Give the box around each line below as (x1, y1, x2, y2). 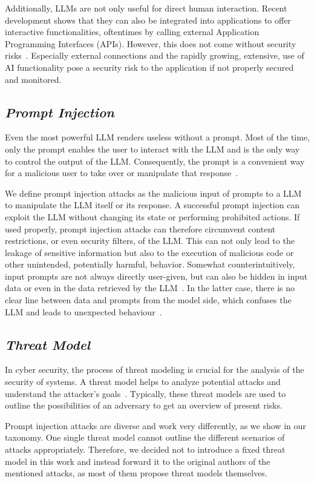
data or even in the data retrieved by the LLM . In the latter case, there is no (5, 281, 295, 294)
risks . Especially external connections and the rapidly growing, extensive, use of (5, 49, 304, 62)
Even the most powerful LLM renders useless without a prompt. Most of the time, (5, 131, 310, 143)
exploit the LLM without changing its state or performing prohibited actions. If (5, 210, 300, 223)
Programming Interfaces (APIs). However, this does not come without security (5, 37, 296, 50)
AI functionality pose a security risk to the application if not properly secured (5, 61, 294, 73)
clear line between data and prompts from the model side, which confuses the (5, 294, 292, 306)
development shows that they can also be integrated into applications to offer (5, 13, 291, 26)
